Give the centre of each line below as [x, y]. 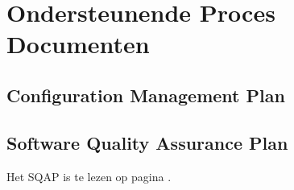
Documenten [78, 44]
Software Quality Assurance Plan [147, 142]
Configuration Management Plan [146, 95]
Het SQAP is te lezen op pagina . [89, 176]
